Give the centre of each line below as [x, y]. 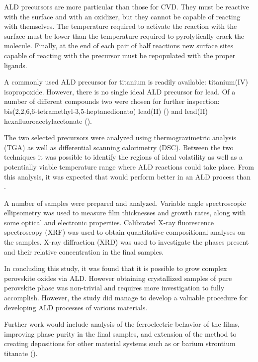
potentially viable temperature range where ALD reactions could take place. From [129, 166]
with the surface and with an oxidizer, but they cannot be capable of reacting [122, 16]
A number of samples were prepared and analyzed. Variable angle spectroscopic [125, 203]
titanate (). [21, 353]
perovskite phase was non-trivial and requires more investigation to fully [114, 288]
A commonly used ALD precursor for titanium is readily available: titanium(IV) [126, 82]
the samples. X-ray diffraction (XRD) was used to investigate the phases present [127, 242]
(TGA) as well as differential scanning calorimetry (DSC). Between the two [119, 147]
